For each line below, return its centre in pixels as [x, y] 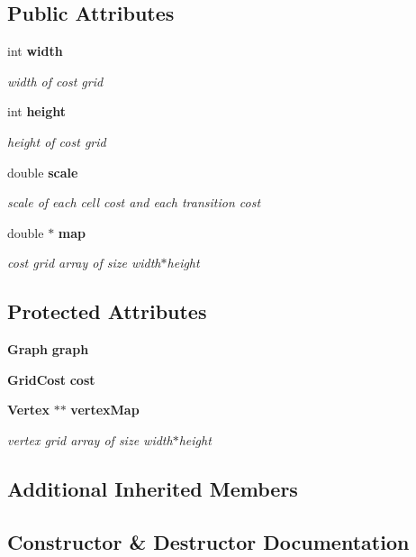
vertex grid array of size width [90, 439]
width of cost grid [55, 81]
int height [37, 111]
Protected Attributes [107, 311]
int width [35, 51]
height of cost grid [57, 141]
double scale [43, 172]
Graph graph [48, 349]
